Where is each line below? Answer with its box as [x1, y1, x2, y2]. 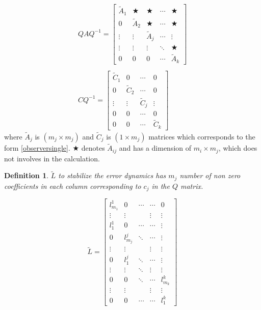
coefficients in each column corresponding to [4, 180, 141, 191]
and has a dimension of [119, 143, 192, 153]
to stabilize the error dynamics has [58, 170, 166, 181]
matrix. [180, 180, 203, 191]
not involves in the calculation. [4, 153, 100, 163]
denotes [81, 143, 105, 153]
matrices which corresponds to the [148, 131, 255, 142]
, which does [218, 143, 257, 153]
